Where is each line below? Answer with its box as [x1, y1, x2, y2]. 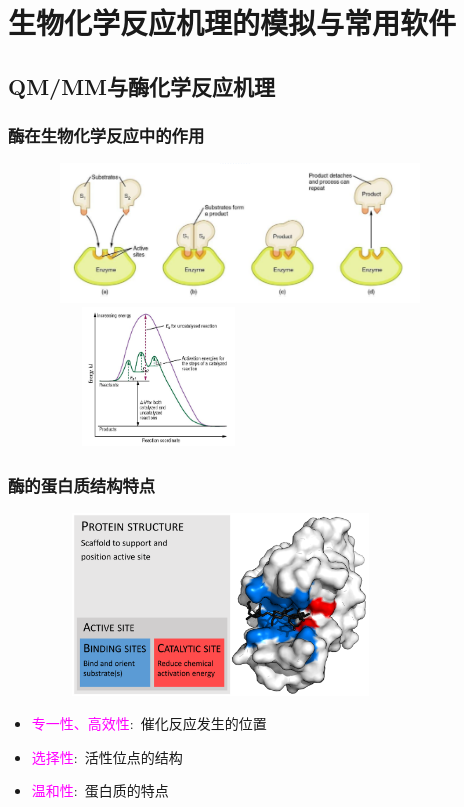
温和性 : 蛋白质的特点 [31, 780, 169, 801]
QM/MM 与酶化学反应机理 [8, 70, 276, 101]
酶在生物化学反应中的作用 [8, 123, 205, 148]
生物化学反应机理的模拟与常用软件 [8, 2, 457, 43]
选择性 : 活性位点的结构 [31, 746, 183, 767]
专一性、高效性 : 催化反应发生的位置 [31, 713, 267, 734]
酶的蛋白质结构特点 [8, 472, 156, 497]
